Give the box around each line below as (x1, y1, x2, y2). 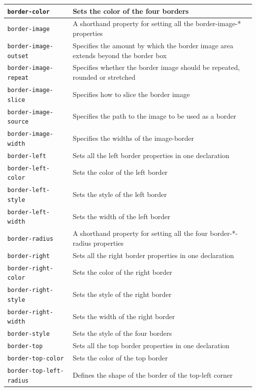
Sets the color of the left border (72, 167, 168, 177)
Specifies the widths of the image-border (72, 132, 194, 143)
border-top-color (7, 355, 64, 362)
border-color (7, 8, 50, 15)
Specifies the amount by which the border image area (72, 40, 233, 50)
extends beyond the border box (72, 50, 167, 60)
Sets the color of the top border (72, 353, 168, 363)
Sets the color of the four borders (72, 5, 189, 16)
